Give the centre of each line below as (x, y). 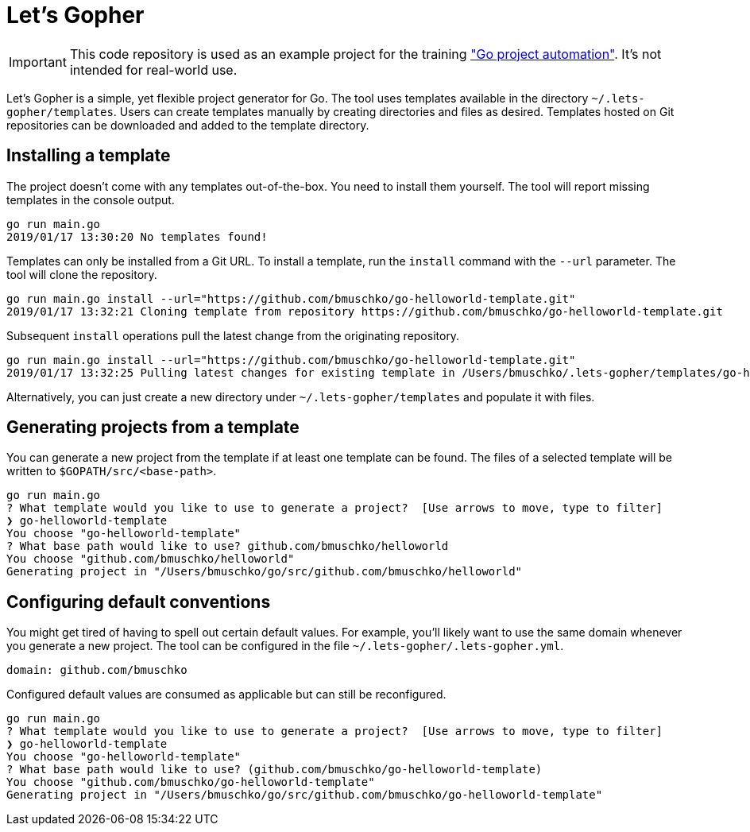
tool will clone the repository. (82, 274)
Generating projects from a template (153, 428)
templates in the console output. (91, 199)
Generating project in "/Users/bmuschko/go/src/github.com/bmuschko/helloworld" (265, 572)
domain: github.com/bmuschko (97, 670)
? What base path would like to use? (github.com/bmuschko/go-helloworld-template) (274, 770)
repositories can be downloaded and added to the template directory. (188, 125)
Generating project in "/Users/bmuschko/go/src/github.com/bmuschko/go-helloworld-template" (305, 795)
